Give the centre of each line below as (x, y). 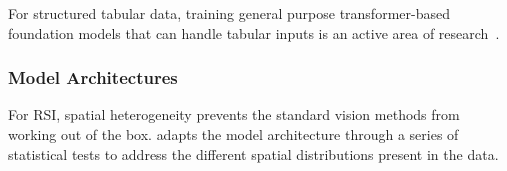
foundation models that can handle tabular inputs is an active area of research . (254, 32)
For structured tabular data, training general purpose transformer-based (229, 13)
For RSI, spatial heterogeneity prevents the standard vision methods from (234, 114)
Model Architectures (93, 77)
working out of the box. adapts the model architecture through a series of (233, 134)
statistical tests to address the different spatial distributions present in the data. (253, 153)
